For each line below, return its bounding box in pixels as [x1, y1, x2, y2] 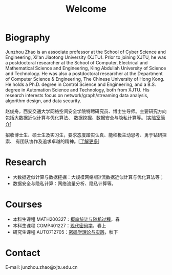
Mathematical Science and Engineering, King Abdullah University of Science [5, 65, 166, 71]
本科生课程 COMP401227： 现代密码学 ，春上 [12, 222, 106, 228]
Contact [5, 247, 40, 259]
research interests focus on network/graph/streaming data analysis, [5, 92, 148, 98]
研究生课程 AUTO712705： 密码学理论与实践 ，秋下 [12, 228, 118, 235]
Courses [5, 199, 42, 210]
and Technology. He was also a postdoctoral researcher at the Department [5, 70, 163, 77]
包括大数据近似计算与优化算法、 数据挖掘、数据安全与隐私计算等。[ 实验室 [5, 114, 161, 121]
